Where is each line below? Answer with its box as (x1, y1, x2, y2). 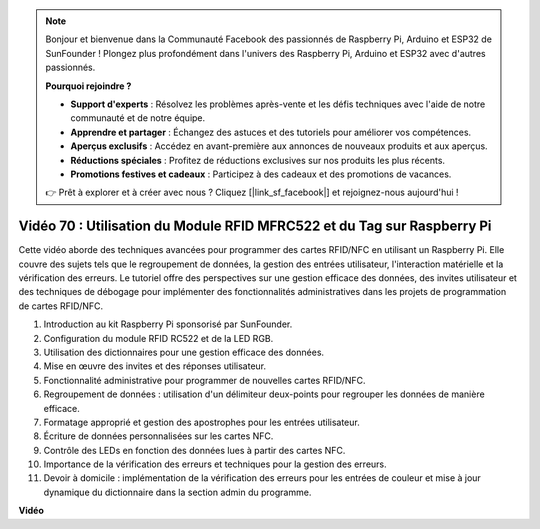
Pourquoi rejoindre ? (45, 80, 132, 92)
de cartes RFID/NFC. (18, 300, 104, 312)
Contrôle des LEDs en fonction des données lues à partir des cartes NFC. (43, 444, 346, 456)
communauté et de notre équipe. (70, 112, 206, 124)
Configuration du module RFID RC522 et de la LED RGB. (43, 332, 274, 344)
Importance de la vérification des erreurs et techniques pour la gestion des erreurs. (43, 458, 387, 470)
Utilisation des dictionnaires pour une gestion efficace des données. (43, 346, 325, 358)
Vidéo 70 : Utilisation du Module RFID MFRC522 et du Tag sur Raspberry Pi (18, 218, 492, 235)
